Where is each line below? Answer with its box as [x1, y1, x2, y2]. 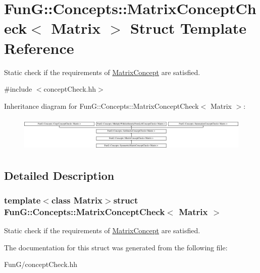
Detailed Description [4, 167, 115, 183]
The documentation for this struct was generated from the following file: [4, 242, 228, 252]
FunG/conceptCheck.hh [4, 259, 77, 269]
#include [4, 84, 32, 94]
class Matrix [51, 193, 103, 206]
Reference [4, 37, 74, 58]
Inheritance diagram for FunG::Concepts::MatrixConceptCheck [4, 100, 199, 111]
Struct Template [130, 18, 247, 38]
